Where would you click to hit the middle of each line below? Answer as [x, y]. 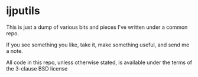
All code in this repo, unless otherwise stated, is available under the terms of [99, 62]
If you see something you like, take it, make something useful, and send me [98, 45]
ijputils [23, 11]
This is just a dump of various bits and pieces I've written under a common [97, 27]
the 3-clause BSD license [37, 68]
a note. [15, 51]
